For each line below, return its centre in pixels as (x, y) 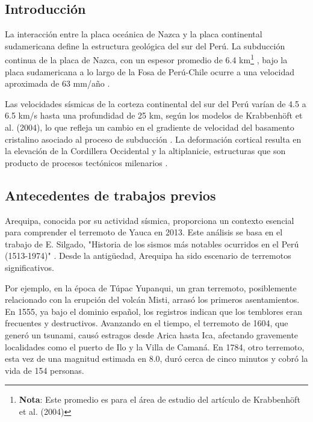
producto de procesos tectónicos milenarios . (86, 162)
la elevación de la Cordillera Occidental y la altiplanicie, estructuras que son (145, 151)
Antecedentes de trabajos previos (110, 195)
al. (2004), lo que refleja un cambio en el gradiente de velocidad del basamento (150, 127)
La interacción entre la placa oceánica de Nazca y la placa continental (134, 34)
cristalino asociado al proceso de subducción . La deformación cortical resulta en (153, 139)
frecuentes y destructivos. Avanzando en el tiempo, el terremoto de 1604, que (147, 323)
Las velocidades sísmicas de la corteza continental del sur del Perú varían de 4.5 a (156, 103)
